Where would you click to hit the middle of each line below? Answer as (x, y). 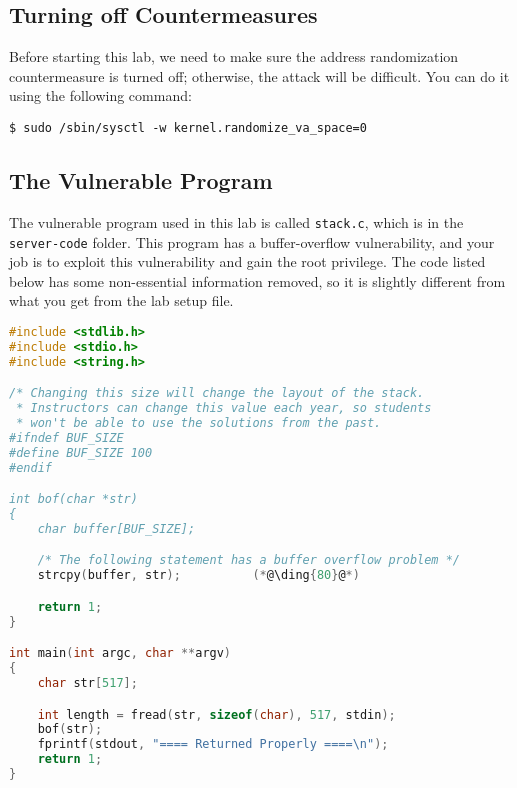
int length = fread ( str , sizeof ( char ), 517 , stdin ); (216, 714)
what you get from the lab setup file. (121, 300)
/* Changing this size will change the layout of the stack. (217, 393)
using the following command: (100, 95)
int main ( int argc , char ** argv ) (120, 653)
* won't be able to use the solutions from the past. (199, 422)
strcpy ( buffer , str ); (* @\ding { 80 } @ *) (198, 575)
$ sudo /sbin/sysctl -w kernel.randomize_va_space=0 (188, 127)
